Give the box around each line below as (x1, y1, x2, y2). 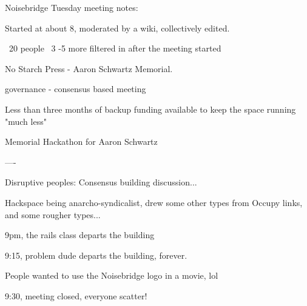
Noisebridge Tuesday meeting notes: (5, 1, 138, 13)
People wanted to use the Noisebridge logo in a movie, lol (5, 269, 218, 282)
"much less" (5, 115, 47, 127)
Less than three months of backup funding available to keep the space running (5, 102, 296, 115)
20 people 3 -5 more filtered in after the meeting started (8, 42, 221, 55)
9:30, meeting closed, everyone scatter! (5, 289, 147, 302)
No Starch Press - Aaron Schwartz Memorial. (5, 62, 173, 75)
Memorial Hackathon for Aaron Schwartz (5, 135, 158, 148)
